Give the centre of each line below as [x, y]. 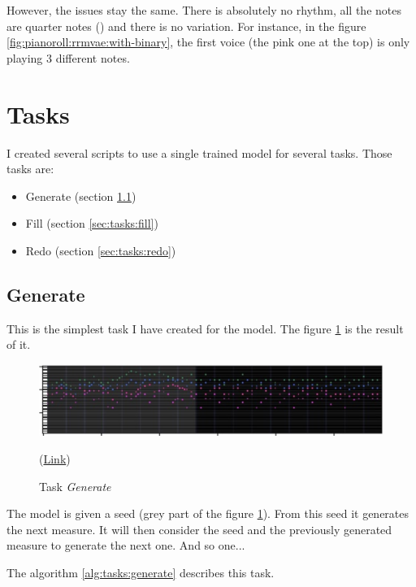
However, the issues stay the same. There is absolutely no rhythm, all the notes [204, 10]
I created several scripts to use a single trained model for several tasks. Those [199, 152]
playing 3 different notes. [68, 57]
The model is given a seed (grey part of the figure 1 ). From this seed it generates [208, 513]
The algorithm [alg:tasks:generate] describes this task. [141, 573]
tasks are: [30, 169]
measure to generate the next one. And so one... [126, 545]
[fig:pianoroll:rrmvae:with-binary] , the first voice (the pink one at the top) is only [208, 42]
